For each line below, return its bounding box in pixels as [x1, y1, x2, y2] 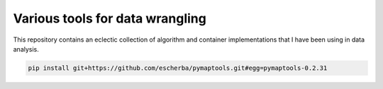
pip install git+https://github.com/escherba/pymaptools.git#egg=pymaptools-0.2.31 [28, 64, 328, 72]
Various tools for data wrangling [13, 11, 207, 26]
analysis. [13, 44, 39, 53]
